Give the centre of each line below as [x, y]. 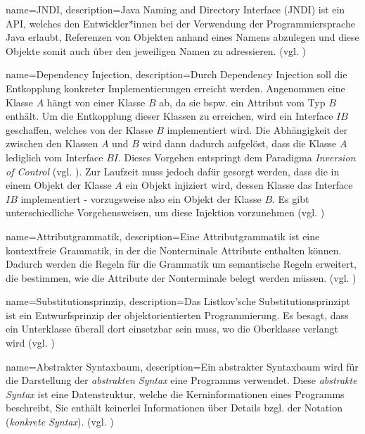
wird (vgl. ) [30, 343]
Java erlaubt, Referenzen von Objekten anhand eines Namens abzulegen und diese [182, 37]
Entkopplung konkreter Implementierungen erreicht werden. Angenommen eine [175, 88]
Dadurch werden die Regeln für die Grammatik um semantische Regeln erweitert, [181, 264]
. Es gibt [291, 198]
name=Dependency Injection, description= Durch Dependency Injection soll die [177, 74]
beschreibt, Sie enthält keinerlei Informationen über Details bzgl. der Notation [174, 408]
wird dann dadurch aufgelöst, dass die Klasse [239, 143]
